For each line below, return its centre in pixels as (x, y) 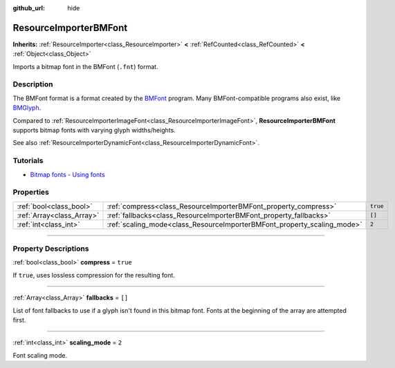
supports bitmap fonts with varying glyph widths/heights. (94, 130)
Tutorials (28, 161)
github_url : (29, 8)
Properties (31, 192)
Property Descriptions (51, 249)
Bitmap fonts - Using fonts (67, 174)
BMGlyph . (27, 108)
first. (19, 320)
